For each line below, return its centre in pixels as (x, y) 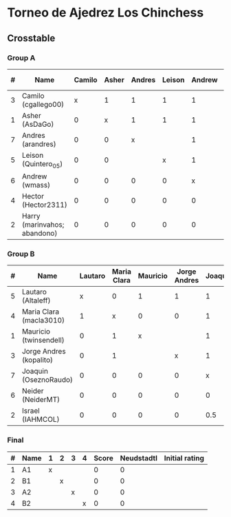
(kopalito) (37, 360)
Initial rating (184, 458)
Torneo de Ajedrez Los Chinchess (106, 13)
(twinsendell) (43, 341)
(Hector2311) (44, 205)
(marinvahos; (43, 225)
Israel (31, 411)
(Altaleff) (36, 301)
